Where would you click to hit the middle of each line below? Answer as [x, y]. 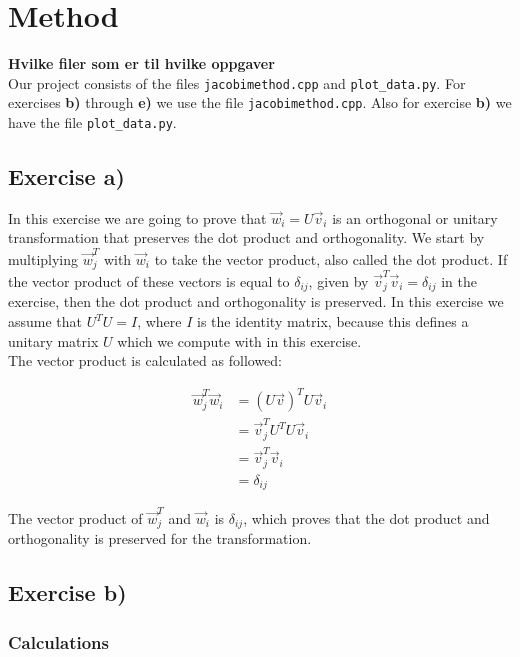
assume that [45, 321]
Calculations [58, 641]
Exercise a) [66, 176]
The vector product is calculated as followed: [145, 360]
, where [159, 321]
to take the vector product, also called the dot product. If [331, 258]
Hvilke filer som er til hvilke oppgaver [141, 63]
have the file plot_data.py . [92, 122]
